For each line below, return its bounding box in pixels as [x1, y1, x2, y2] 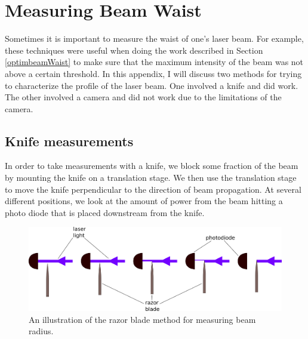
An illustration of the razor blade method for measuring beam [29, 313, 256, 325]
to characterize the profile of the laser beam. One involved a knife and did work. [5, 79, 298, 91]
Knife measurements [5, 131, 134, 150]
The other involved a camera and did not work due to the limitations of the [5, 91, 282, 103]
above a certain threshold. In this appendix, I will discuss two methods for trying [5, 67, 302, 79]
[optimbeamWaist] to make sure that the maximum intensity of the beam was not [5, 56, 304, 68]
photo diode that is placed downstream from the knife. [5, 206, 205, 218]
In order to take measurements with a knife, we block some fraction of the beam [5, 159, 298, 172]
